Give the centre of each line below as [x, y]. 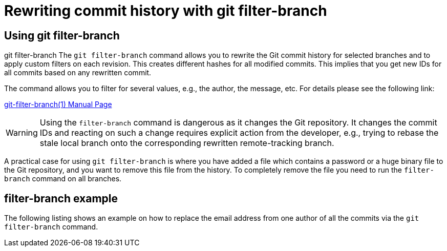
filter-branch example [61, 198]
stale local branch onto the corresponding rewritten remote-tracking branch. [187, 143]
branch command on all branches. [63, 179]
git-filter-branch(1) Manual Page [58, 104]
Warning [22, 133]
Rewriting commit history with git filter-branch [166, 11]
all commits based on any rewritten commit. [78, 73]
